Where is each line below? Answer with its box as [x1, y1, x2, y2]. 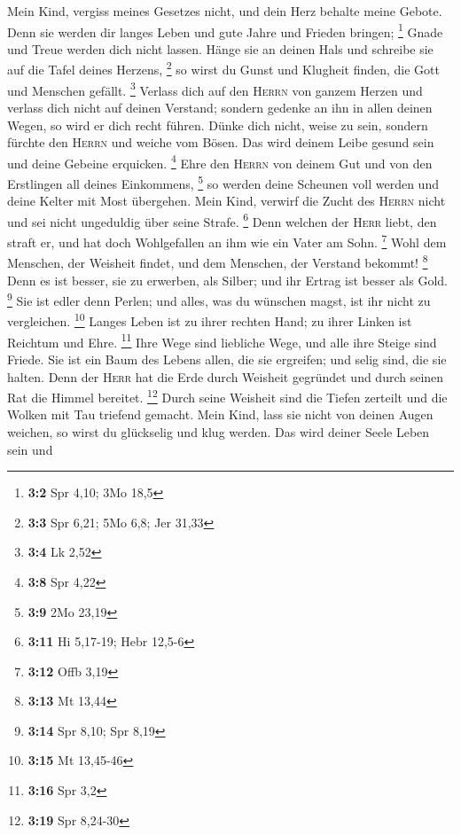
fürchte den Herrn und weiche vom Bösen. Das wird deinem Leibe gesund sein [7, 133, 434, 152]
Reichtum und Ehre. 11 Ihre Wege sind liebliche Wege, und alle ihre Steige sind [7, 330, 437, 351]
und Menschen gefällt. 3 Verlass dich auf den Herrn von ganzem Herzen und [7, 78, 423, 99]
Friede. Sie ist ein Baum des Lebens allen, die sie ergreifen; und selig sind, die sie [7, 349, 447, 368]
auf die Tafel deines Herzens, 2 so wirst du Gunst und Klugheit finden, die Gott [7, 58, 440, 79]
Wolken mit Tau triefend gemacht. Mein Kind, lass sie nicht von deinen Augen [7, 405, 434, 424]
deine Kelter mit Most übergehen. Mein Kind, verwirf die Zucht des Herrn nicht [7, 191, 446, 210]
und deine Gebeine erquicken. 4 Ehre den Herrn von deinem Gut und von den [7, 151, 433, 172]
